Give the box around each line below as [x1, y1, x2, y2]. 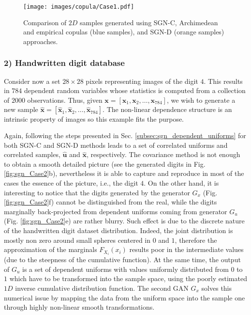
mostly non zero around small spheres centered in [4, 235, 151, 245]
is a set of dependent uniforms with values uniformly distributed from [22, 264, 229, 274]
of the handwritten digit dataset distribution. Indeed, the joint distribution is [4, 225, 233, 235]
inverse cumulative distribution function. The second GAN [15, 283, 189, 293]
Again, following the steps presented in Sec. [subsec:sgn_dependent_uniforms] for [4, 130, 246, 141]
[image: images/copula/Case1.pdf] [23, 3, 134, 10]
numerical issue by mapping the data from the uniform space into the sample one [4, 292, 245, 302]
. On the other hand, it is [144, 178, 219, 188]
